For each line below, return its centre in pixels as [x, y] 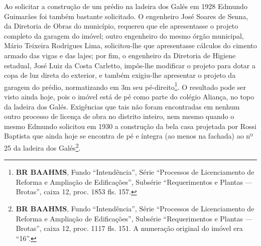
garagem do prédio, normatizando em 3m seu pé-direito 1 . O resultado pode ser [125, 86]
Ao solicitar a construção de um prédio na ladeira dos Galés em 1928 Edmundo [126, 6]
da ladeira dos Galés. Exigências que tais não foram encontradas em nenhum [122, 106]
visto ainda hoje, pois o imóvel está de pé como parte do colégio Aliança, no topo [129, 96]
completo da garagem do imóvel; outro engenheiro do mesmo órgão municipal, [124, 35]
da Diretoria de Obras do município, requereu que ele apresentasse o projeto [121, 26]
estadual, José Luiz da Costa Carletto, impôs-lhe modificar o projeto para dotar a [130, 65]
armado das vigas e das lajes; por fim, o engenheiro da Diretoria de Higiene [120, 55]
